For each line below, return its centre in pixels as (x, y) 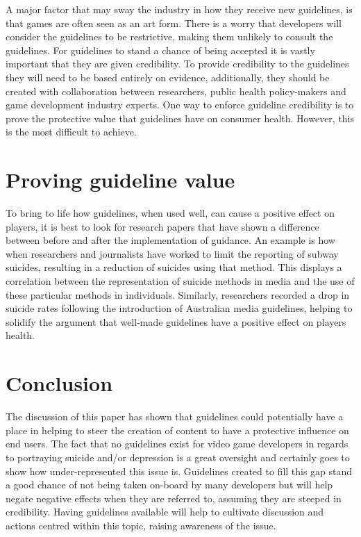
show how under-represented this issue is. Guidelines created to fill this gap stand (179, 471)
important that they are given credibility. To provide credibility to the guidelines (177, 64)
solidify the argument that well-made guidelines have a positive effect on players (176, 321)
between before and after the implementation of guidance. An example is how (170, 240)
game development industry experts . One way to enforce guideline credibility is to (180, 105)
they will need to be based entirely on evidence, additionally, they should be (168, 77)
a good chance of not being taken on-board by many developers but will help (169, 485)
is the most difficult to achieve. (71, 132)
